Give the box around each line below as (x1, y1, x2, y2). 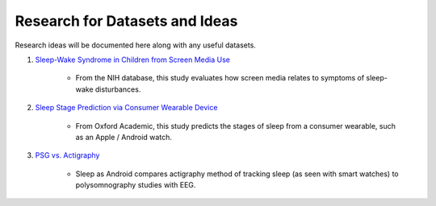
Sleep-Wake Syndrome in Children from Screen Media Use (35, 55, 230, 64)
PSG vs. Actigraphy (35, 150, 100, 160)
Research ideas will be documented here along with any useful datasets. (15, 40, 256, 50)
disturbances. (94, 84, 141, 94)
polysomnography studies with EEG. (75, 180, 196, 190)
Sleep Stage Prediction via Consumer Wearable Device (35, 103, 218, 113)
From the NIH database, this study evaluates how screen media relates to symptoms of (75, 73, 365, 83)
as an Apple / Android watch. (75, 132, 173, 142)
